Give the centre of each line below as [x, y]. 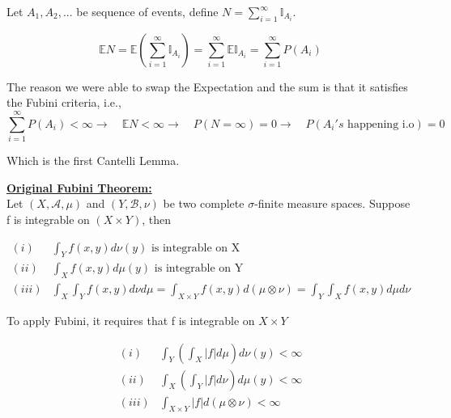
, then [157, 219]
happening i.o [381, 124]
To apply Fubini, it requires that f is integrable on [131, 320]
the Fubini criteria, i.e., [64, 102]
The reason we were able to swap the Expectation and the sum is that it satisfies [207, 86]
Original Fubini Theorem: [79, 187]
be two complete [204, 203]
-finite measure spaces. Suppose [332, 203]
